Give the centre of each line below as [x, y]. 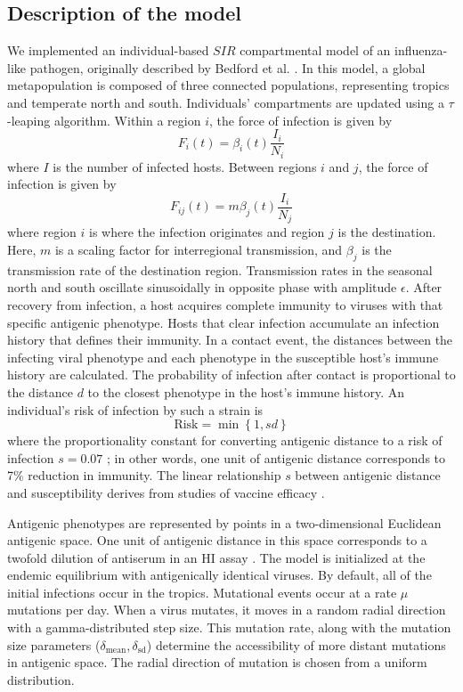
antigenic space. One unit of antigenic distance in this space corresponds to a [217, 540]
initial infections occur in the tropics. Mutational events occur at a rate [202, 592]
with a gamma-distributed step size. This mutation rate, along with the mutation [229, 627]
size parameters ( [54, 644]
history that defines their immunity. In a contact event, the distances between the [230, 340]
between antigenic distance [368, 475]
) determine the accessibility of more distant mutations [296, 644]
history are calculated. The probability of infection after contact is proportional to [231, 374]
